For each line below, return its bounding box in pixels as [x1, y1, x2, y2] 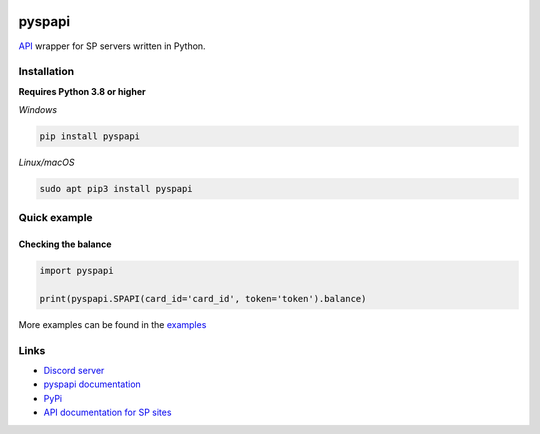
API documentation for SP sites [43, 406, 172, 419]
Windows [18, 104, 58, 116]
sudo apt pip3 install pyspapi [39, 183, 194, 194]
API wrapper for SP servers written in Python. [18, 40, 206, 52]
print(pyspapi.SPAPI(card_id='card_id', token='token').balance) [39, 293, 367, 304]
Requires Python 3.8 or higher [18, 85, 146, 97]
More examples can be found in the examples [18, 318, 207, 330]
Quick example [18, 211, 94, 225]
